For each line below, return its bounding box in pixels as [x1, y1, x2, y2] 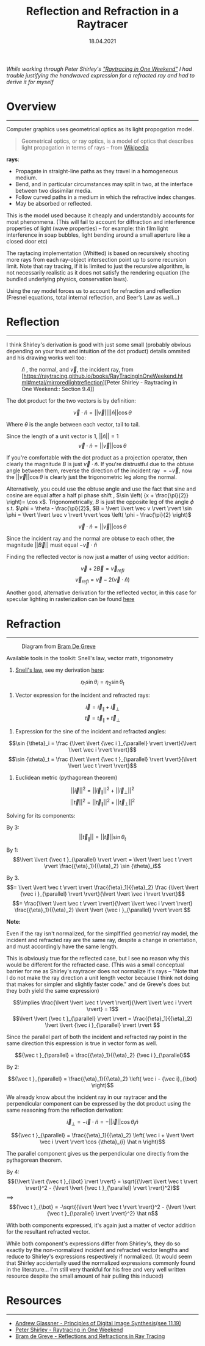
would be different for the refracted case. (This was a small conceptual [6, 961, 185, 968]
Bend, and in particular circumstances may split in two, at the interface [15, 180, 193, 187]
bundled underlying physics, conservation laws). [6, 275, 129, 283]
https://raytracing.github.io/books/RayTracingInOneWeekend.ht [23, 372, 183, 380]
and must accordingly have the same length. [6, 943, 118, 950]
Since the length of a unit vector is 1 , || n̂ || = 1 [6, 432, 119, 440]
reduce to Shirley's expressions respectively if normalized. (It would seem [6, 1253, 192, 1261]
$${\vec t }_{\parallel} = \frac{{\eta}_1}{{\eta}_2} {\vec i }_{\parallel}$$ [15, 1051, 190, 1059]
